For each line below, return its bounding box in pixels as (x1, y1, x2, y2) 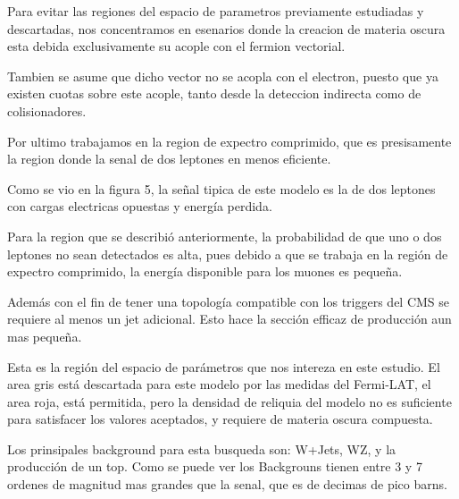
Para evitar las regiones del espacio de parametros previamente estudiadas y (7, 2, 424, 20)
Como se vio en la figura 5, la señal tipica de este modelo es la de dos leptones (7, 179, 436, 198)
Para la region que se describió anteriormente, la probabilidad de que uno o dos (7, 226, 442, 245)
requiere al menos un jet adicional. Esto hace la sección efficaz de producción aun (7, 309, 452, 328)
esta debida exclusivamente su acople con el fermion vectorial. (7, 37, 346, 55)
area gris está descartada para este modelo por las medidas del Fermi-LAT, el (7, 375, 431, 393)
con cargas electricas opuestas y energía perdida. (7, 197, 272, 216)
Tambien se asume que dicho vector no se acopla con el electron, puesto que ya (7, 66, 438, 85)
